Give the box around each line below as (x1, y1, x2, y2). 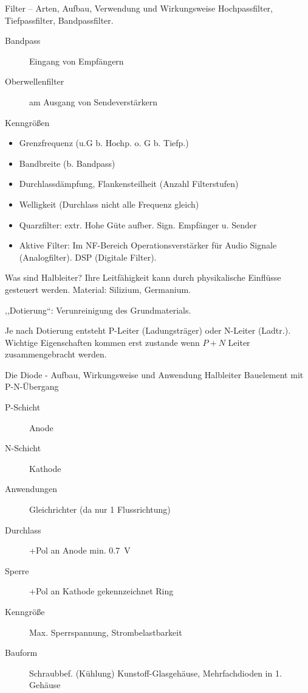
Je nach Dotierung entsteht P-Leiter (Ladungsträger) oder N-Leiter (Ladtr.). (5, 324, 291, 337)
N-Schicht (5, 441, 41, 454)
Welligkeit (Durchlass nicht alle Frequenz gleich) (19, 197, 199, 210)
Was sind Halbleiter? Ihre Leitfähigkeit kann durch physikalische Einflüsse (5, 271, 281, 284)
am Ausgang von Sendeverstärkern (29, 95, 158, 108)
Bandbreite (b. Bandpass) (19, 157, 115, 169)
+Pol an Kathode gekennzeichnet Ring (29, 585, 174, 597)
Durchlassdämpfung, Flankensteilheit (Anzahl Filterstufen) (19, 177, 239, 190)
